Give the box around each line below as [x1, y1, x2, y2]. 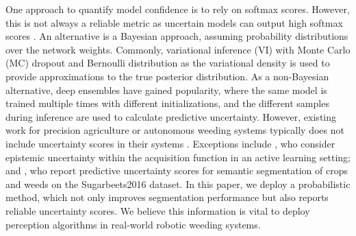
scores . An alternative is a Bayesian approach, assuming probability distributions [5, 29, 348, 43]
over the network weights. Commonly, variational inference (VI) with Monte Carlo [5, 42, 351, 56]
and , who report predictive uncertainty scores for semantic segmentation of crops [5, 163, 348, 178]
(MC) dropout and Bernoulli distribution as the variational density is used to [5, 56, 330, 70]
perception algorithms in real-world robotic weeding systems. [5, 217, 261, 231]
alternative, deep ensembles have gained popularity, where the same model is [5, 82, 327, 97]
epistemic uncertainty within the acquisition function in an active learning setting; [5, 150, 351, 164]
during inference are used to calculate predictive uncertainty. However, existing [5, 109, 336, 123]
